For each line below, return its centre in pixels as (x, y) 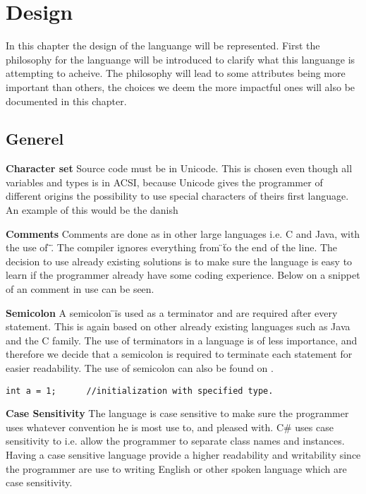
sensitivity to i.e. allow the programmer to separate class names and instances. (175, 441)
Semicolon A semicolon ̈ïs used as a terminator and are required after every (172, 312)
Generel (35, 139)
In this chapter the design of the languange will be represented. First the (163, 46)
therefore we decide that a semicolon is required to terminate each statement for (179, 354)
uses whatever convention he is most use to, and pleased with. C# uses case (170, 427)
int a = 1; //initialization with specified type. (140, 391)
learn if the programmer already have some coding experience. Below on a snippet (183, 275)
